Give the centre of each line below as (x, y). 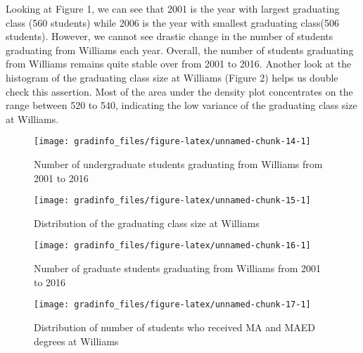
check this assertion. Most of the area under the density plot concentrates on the (179, 91)
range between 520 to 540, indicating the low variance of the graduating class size (181, 105)
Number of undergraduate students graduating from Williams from (178, 164)
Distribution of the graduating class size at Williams (147, 223)
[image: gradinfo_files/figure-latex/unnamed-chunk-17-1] (172, 305)
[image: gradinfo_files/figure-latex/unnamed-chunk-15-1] (172, 201)
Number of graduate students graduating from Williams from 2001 (178, 268)
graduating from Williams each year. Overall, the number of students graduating (180, 50)
